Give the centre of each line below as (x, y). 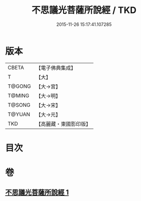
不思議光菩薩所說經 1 (37, 193)
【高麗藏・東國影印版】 (63, 124)
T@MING (18, 95)
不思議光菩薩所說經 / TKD (84, 10)
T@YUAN (19, 114)
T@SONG (19, 105)
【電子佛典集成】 (56, 68)
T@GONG (19, 86)
